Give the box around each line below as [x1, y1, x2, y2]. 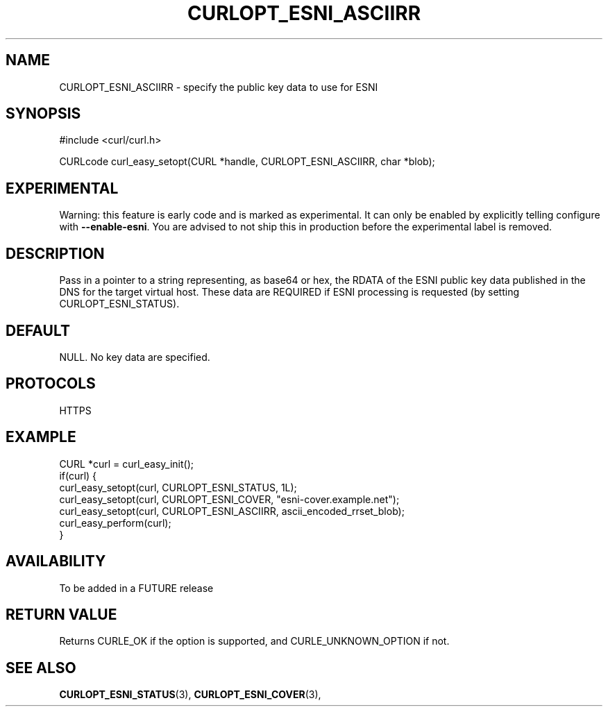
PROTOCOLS [6, 375, 96, 393]
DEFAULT [6, 321, 70, 339]
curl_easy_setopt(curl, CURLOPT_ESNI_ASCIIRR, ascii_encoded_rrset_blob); [59, 505, 405, 517]
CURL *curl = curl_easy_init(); [59, 457, 194, 470]
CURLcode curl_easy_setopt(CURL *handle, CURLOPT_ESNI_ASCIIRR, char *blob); [59, 155, 435, 168]
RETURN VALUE [6, 605, 117, 623]
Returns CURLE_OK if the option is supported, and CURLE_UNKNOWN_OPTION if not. [59, 635, 450, 647]
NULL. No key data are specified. [59, 350, 210, 363]
